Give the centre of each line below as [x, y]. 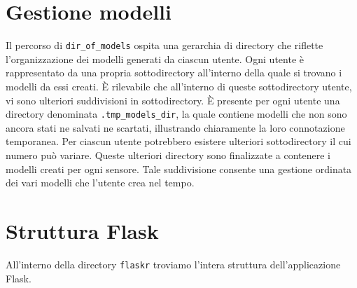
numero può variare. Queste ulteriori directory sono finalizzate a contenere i [168, 155]
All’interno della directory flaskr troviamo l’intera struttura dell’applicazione [173, 264]
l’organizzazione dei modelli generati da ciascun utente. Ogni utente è [155, 59]
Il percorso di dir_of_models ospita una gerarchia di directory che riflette [164, 45]
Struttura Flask [82, 230]
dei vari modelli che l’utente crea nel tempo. [100, 183]
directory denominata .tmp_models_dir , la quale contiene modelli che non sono [176, 114]
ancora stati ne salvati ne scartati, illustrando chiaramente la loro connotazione [175, 127]
